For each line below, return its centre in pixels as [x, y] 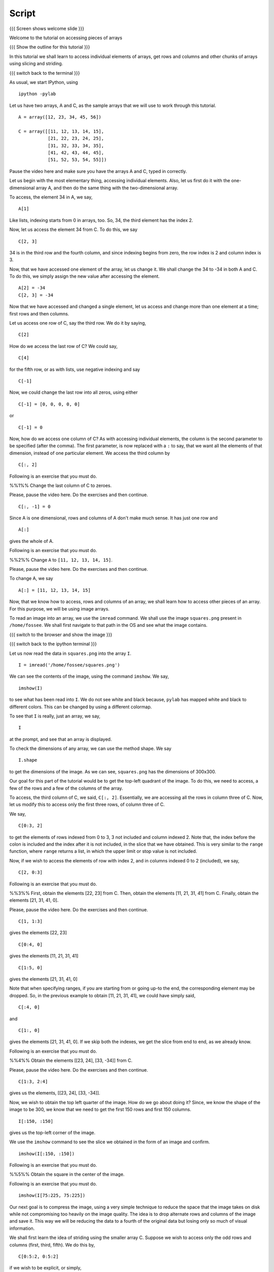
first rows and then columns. [39, 313]
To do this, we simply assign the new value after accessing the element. [84, 276]
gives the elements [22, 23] [38, 933]
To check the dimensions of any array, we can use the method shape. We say [91, 748]
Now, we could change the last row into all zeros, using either [74, 392]
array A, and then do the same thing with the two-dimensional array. [107, 188]
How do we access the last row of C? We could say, [63, 346]
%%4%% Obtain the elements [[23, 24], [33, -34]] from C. [71, 1060]
